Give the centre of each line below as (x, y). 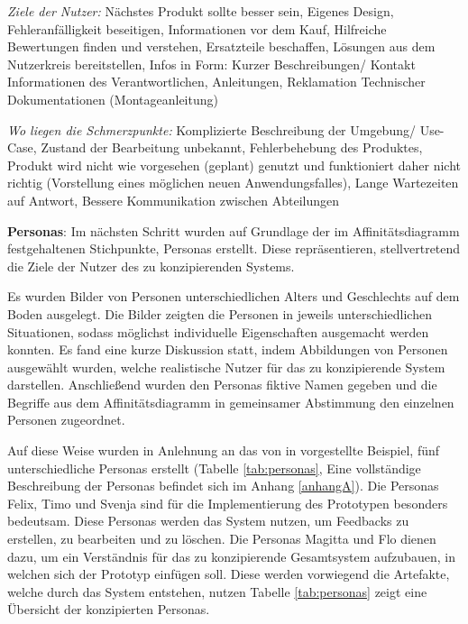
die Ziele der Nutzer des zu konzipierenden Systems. (151, 266)
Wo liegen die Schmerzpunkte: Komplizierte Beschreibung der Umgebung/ (211, 129)
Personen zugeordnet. (66, 420)
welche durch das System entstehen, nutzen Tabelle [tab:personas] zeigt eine (217, 591)
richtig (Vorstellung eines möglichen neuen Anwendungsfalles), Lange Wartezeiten (233, 183)
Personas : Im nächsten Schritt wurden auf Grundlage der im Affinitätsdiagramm (234, 230)
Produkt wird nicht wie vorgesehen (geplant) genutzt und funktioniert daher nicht (234, 165)
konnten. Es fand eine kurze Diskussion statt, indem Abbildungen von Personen (228, 349)
